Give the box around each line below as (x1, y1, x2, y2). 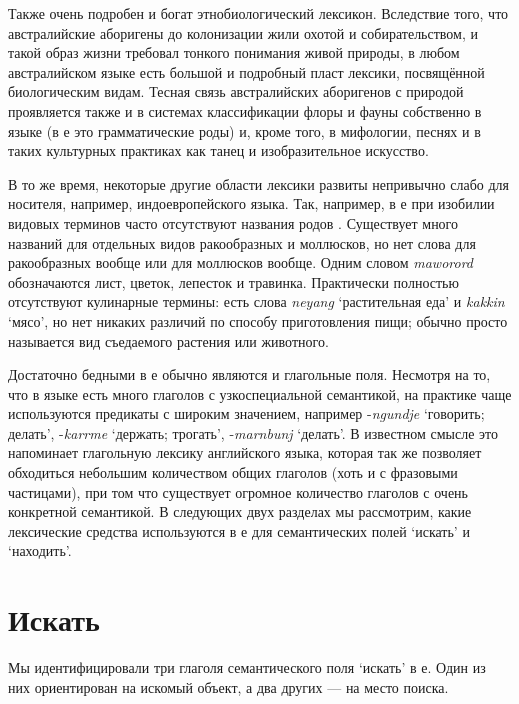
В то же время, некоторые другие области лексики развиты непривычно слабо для (8, 173, 509, 194)
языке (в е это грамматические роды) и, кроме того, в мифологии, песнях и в (8, 120, 481, 141)
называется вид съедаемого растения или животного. (8, 330, 329, 351)
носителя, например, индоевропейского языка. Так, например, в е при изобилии (8, 193, 495, 214)
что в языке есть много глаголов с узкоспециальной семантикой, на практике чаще (8, 383, 512, 404)
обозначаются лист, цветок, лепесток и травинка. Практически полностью (8, 271, 459, 292)
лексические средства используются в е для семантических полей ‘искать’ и (8, 520, 470, 541)
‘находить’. (8, 540, 72, 561)
